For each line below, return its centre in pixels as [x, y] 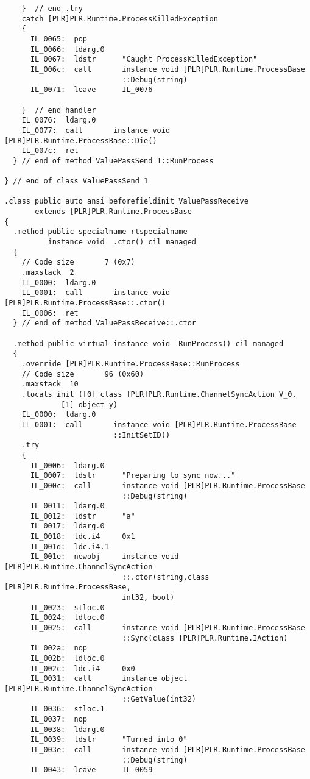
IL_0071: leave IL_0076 [91, 90]
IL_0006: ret [50, 313]
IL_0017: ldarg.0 [67, 526]
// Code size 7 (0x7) [78, 262]
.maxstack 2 [48, 273]
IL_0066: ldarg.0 [67, 49]
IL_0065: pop [59, 39]
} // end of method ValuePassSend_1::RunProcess [113, 161]
